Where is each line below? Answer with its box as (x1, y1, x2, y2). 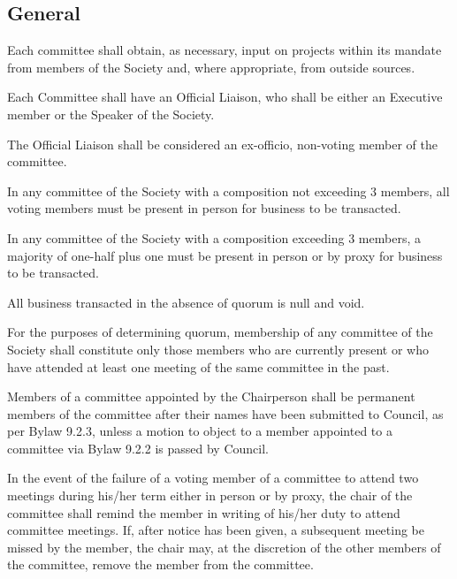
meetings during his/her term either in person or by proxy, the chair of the (7, 486, 413, 505)
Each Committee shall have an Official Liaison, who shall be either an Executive (7, 88, 443, 106)
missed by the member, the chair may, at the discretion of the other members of (7, 537, 441, 556)
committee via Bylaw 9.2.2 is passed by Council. (7, 438, 269, 457)
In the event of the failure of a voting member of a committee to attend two (7, 469, 419, 487)
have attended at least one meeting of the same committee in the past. (7, 357, 390, 376)
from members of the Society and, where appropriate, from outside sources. (7, 57, 415, 76)
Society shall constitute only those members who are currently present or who (7, 339, 429, 358)
